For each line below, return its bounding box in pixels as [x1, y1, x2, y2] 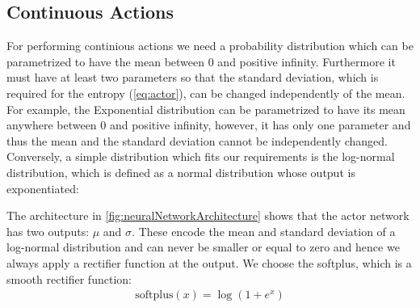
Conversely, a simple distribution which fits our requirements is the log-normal [6, 148, 395, 165]
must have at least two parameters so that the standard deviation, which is [6, 69, 379, 86]
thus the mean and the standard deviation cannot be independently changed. [6, 132, 388, 149]
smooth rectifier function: [6, 270, 132, 287]
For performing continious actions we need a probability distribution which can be [6, 37, 414, 54]
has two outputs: [6, 222, 90, 239]
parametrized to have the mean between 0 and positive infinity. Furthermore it [6, 53, 396, 70]
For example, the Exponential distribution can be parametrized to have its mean [6, 100, 405, 117]
